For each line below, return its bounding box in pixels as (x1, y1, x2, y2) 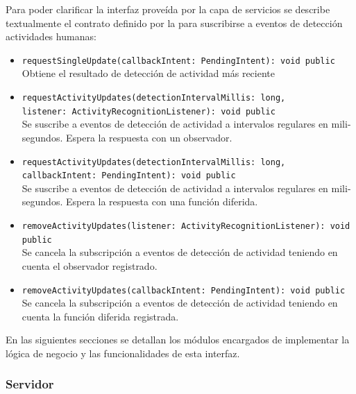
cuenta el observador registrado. (22, 258, 158, 273)
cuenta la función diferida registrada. (22, 309, 179, 323)
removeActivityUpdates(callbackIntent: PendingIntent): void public (22, 285, 346, 295)
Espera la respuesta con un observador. (65, 130, 232, 144)
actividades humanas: (6, 29, 96, 44)
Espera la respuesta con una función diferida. (65, 194, 258, 209)
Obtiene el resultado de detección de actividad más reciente (22, 66, 275, 80)
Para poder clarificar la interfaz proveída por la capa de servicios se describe (6, 2, 330, 16)
